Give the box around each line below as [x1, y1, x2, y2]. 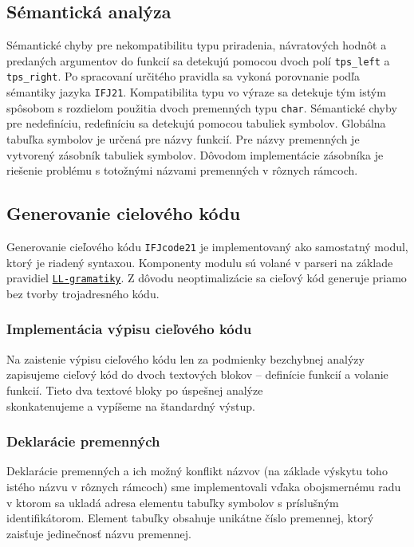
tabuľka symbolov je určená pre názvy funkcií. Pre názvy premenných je [6, 131, 360, 148]
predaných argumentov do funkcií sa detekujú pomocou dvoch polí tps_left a [6, 52, 390, 69]
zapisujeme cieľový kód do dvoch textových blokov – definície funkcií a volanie [6, 366, 388, 383]
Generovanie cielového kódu [6, 201, 241, 226]
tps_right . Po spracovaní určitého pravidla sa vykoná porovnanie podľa [6, 68, 360, 85]
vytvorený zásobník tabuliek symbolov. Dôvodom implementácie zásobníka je [6, 146, 384, 163]
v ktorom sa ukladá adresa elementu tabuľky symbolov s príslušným [6, 494, 339, 510]
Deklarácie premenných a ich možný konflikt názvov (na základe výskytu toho [6, 462, 388, 479]
